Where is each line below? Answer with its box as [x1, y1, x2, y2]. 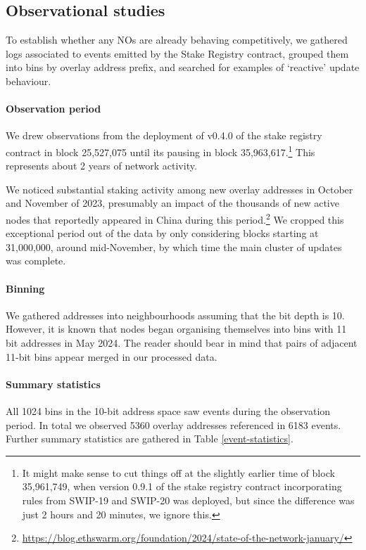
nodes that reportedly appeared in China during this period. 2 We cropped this [6, 210, 344, 226]
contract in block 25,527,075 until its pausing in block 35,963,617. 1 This [6, 142, 315, 159]
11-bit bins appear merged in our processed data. [6, 349, 217, 364]
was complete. [6, 253, 66, 268]
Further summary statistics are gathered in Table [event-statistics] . [6, 431, 294, 446]
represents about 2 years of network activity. [6, 158, 197, 173]
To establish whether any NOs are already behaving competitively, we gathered [6, 32, 348, 47]
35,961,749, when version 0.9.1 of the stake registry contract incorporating [22, 479, 342, 494]
